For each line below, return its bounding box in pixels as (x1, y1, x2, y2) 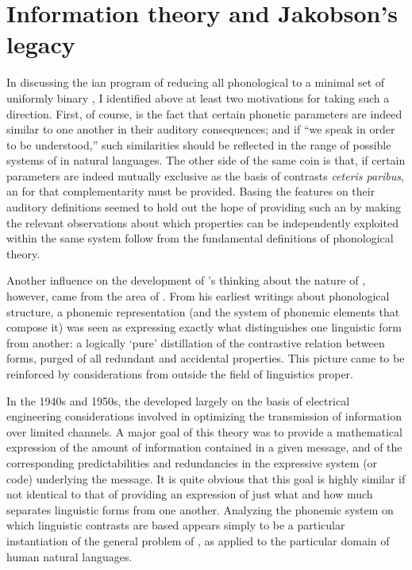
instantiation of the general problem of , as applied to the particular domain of (6, 532, 390, 549)
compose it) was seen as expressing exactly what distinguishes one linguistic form (6, 319, 402, 335)
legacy (6, 28, 75, 60)
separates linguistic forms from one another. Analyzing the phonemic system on (6, 501, 394, 518)
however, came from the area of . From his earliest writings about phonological (6, 288, 390, 304)
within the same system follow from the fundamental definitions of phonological (6, 230, 394, 246)
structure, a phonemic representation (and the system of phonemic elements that (6, 303, 400, 320)
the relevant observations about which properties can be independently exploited (6, 214, 399, 231)
